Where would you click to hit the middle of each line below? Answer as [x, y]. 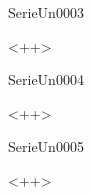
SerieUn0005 [46, 146]
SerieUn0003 [46, 12]
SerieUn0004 [46, 79]
